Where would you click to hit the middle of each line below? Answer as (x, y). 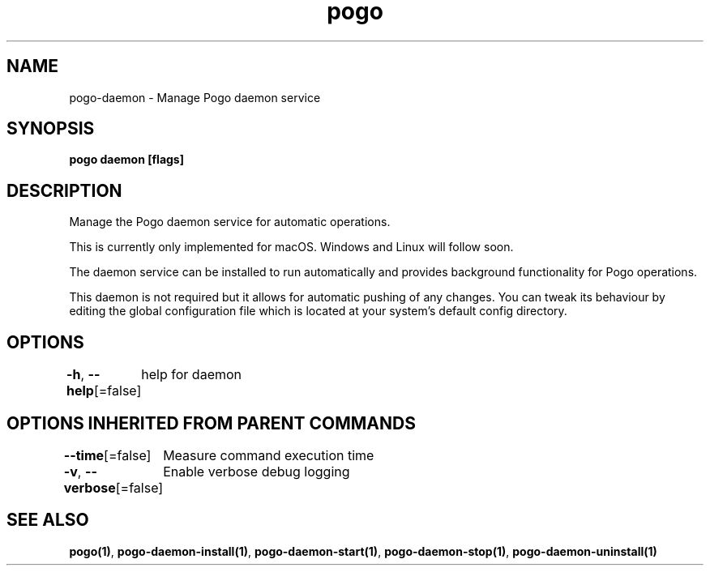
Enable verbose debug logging (257, 471)
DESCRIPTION (64, 190)
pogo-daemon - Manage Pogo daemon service (195, 97)
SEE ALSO (48, 520)
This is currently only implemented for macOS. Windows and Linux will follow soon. (291, 247)
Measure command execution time (269, 455)
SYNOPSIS (51, 129)
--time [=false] (107, 455)
